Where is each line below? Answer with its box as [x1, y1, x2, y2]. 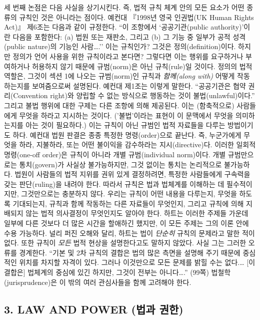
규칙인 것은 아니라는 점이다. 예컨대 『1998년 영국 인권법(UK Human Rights [19, 12, 254, 22]
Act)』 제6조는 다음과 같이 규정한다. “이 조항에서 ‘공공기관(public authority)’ [4, 22, 244, 32]
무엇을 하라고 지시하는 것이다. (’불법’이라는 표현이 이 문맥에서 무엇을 [19, 110, 233, 120]
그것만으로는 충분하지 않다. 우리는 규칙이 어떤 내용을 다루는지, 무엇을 [21, 188, 237, 199]
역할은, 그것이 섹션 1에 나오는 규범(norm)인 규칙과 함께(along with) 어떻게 [4, 71, 235, 81]
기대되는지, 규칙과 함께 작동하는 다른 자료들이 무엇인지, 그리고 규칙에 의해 [12, 198, 244, 208]
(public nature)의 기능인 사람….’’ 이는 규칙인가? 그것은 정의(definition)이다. [4, 41, 236, 52]
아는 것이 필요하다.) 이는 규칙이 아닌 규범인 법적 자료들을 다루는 [25, 120, 225, 130]
